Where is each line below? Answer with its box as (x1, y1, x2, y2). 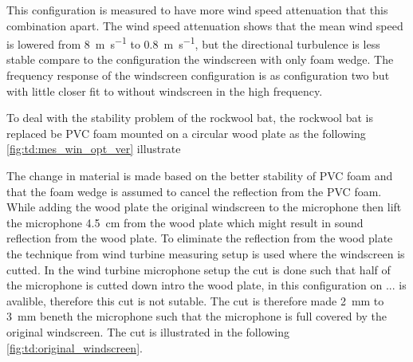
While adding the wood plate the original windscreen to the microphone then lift (6, 199, 402, 215)
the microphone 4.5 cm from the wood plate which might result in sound (6, 214, 364, 230)
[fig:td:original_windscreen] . (6, 339, 143, 356)
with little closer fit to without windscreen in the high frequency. (6, 82, 323, 99)
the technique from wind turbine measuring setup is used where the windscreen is (6, 245, 405, 262)
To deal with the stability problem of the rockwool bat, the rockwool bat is (6, 109, 373, 126)
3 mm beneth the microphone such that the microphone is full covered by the (6, 308, 387, 325)
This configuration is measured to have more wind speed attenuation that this (6, 2, 388, 18)
